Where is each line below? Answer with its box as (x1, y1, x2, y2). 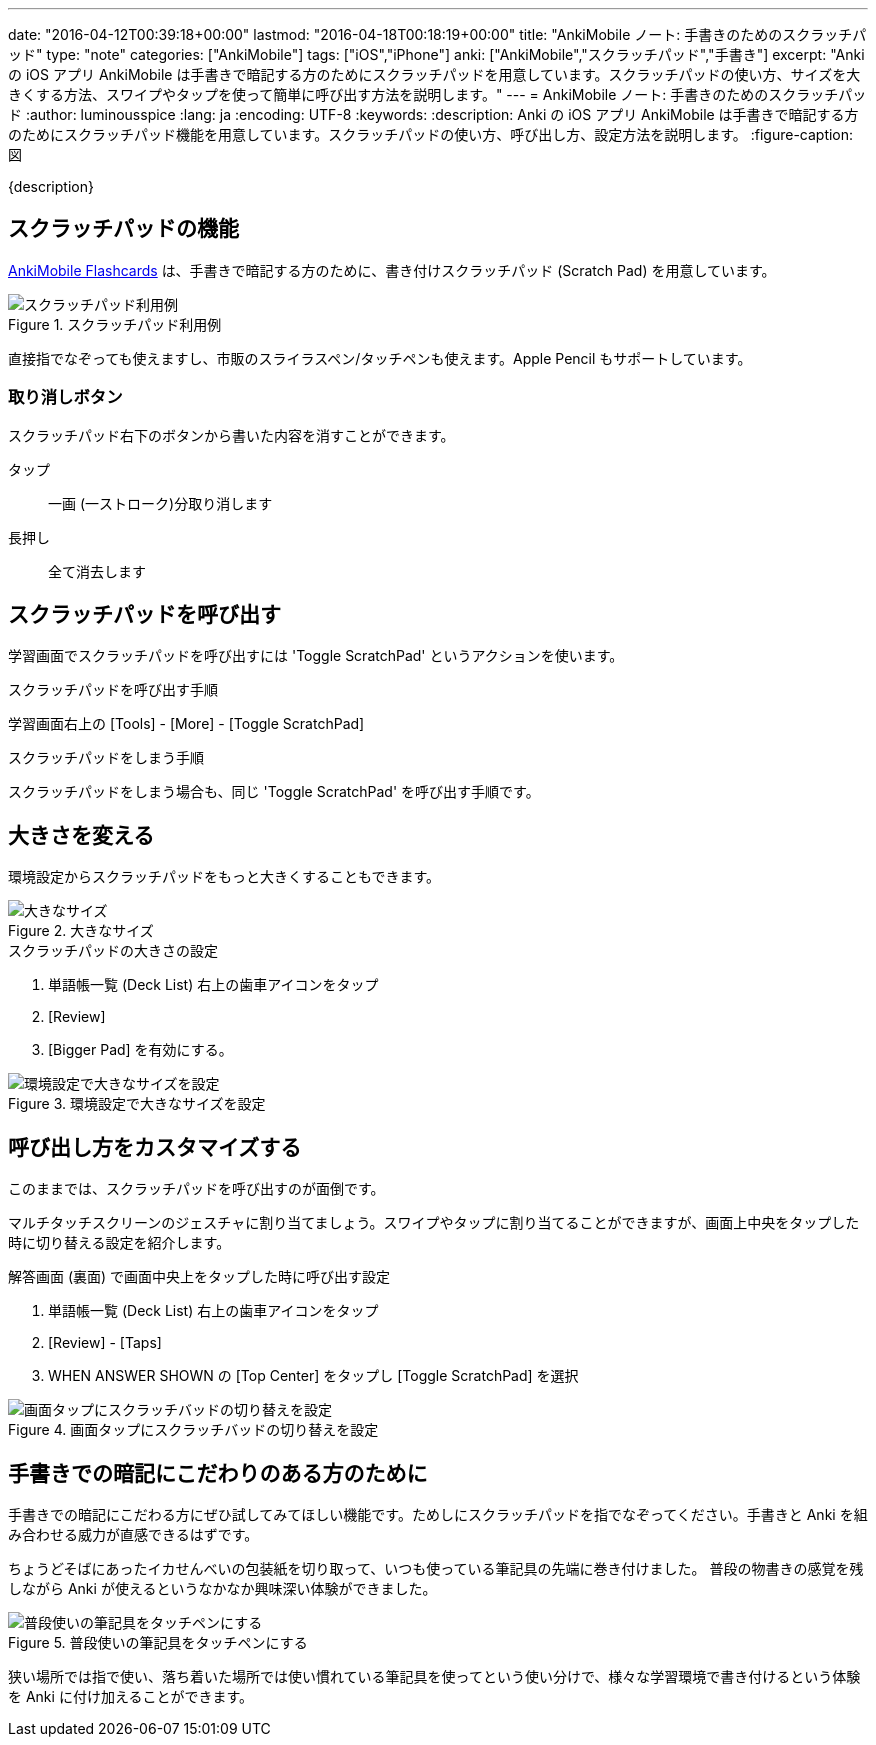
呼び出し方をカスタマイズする (8, 1134, 302, 1160)
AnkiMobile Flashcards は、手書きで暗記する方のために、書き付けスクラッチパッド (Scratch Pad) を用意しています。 (8, 261, 776, 279)
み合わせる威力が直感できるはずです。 (8, 1525, 259, 1543)
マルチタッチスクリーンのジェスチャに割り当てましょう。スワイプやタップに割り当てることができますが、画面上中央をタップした (8, 1214, 860, 1232)
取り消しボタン (8, 387, 123, 408)
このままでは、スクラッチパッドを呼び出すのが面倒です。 (8, 1180, 385, 1198)
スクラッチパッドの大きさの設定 (8, 942, 218, 960)
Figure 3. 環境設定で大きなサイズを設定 (8, 1095, 266, 1113)
